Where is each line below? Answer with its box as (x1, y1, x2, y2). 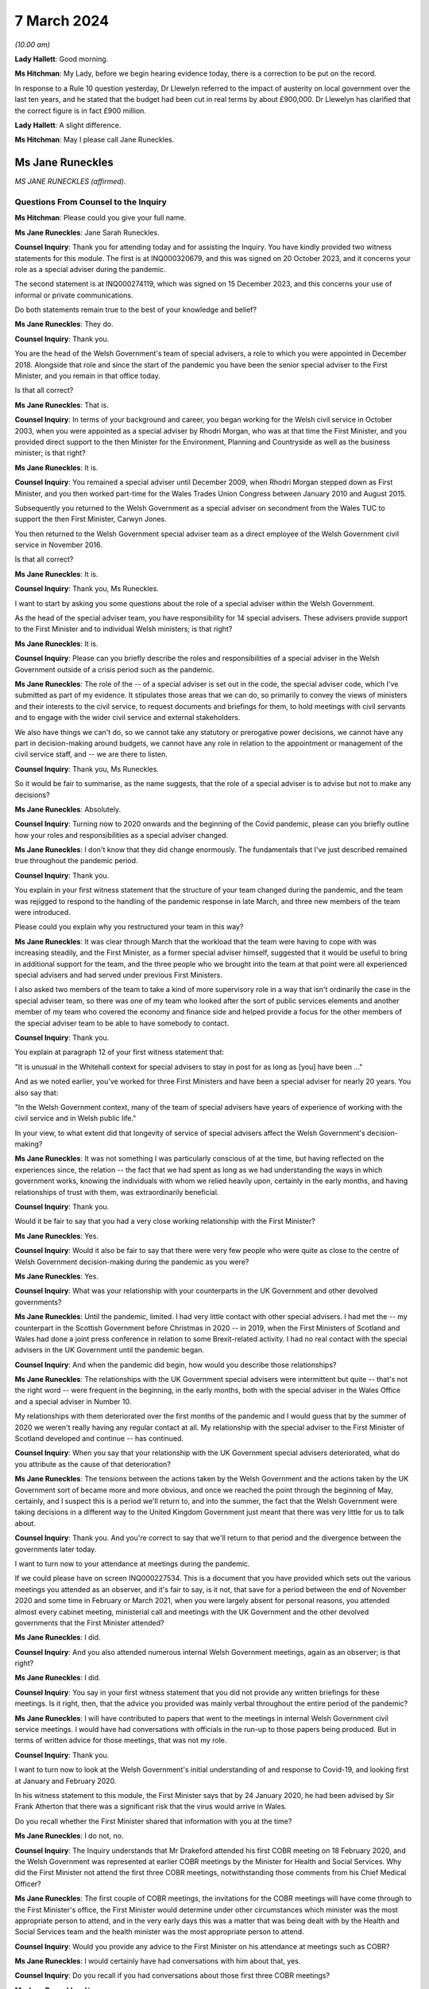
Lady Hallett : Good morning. (14, 54, 109, 64)
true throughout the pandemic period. (14, 856, 138, 866)
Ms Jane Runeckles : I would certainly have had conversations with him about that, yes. (14, 1956, 301, 1966)
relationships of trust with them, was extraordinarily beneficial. (14, 1187, 219, 1197)
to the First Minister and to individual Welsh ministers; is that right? (14, 625, 233, 634)
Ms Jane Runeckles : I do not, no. (14, 1831, 124, 1841)
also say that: (14, 1088, 59, 1097)
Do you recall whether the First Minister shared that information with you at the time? (14, 1816, 292, 1826)
